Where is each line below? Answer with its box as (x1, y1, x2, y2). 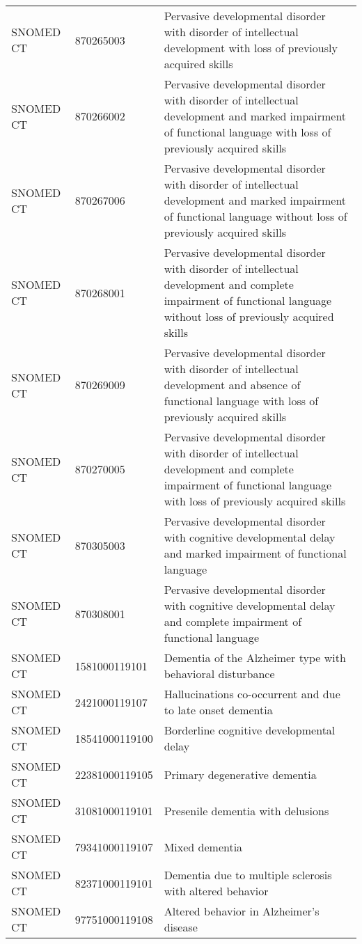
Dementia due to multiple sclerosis (164, 867, 332, 883)
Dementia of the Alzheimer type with (164, 650, 346, 666)
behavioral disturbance (164, 666, 275, 682)
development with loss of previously (164, 40, 338, 56)
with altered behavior (164, 883, 269, 899)
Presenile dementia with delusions (164, 802, 329, 819)
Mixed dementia (164, 838, 243, 855)
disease (164, 919, 198, 935)
